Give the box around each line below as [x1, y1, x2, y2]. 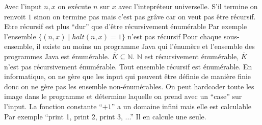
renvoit [4, 11, 26, 21]
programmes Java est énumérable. [4, 51, 110, 61]
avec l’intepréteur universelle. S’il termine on [118, 1, 258, 11]
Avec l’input [4, 1, 42, 11]
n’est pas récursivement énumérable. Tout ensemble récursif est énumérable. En [4, 61, 252, 71]
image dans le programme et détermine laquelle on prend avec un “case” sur [4, 91, 242, 102]
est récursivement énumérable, [144, 51, 239, 61]
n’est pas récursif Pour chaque [127, 31, 222, 41]
